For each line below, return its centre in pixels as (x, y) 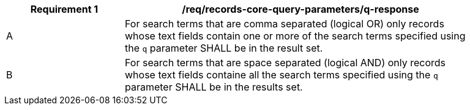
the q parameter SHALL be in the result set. (224, 48)
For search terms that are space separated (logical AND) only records (285, 63)
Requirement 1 (64, 9)
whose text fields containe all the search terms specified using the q (282, 75)
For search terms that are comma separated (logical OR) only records (285, 24)
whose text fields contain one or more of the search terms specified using (295, 36)
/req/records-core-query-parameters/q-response (300, 9)
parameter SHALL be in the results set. (214, 87)
